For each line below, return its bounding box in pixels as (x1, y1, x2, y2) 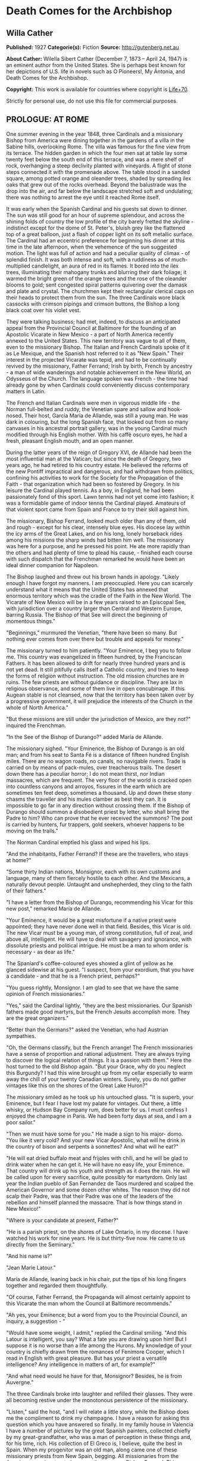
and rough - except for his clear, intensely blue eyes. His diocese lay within (6, 523, 190, 531)
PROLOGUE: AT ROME (6, 114, 89, 125)
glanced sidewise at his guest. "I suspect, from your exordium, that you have (6, 966, 194, 973)
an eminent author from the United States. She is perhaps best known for (6, 61, 186, 69)
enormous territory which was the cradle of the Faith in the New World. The (6, 592, 192, 599)
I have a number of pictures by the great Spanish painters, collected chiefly (6, 1427, 191, 1434)
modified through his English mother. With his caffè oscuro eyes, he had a (6, 431, 187, 438)
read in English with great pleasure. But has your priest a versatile (6, 1354, 167, 1361)
